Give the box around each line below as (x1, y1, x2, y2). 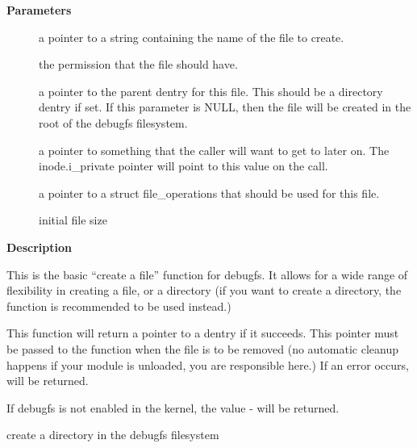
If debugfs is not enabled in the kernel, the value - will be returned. (6, 399, 340, 416)
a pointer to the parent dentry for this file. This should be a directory (39, 82, 383, 99)
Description (6, 238, 73, 255)
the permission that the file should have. (39, 56, 238, 73)
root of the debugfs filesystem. (39, 114, 188, 131)
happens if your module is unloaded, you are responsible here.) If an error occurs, (6, 356, 409, 373)
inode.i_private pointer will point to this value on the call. (39, 157, 328, 174)
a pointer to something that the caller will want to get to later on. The (39, 141, 390, 158)
